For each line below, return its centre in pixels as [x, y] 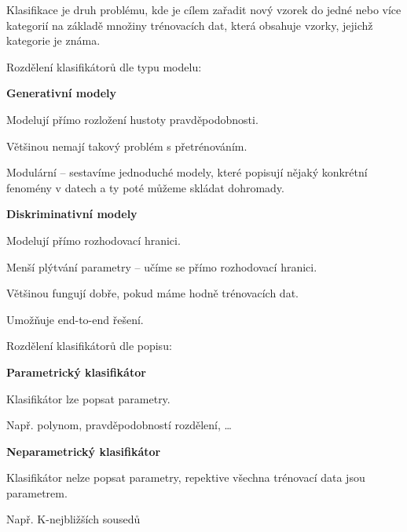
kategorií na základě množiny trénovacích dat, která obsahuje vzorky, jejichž [190, 25]
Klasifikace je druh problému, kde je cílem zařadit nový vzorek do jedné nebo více [204, 9]
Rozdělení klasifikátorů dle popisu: [89, 346]
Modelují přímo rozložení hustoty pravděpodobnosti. [132, 119]
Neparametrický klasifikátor [84, 451]
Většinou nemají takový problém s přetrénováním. [127, 146]
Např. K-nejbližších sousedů [73, 519]
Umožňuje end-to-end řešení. [75, 319]
